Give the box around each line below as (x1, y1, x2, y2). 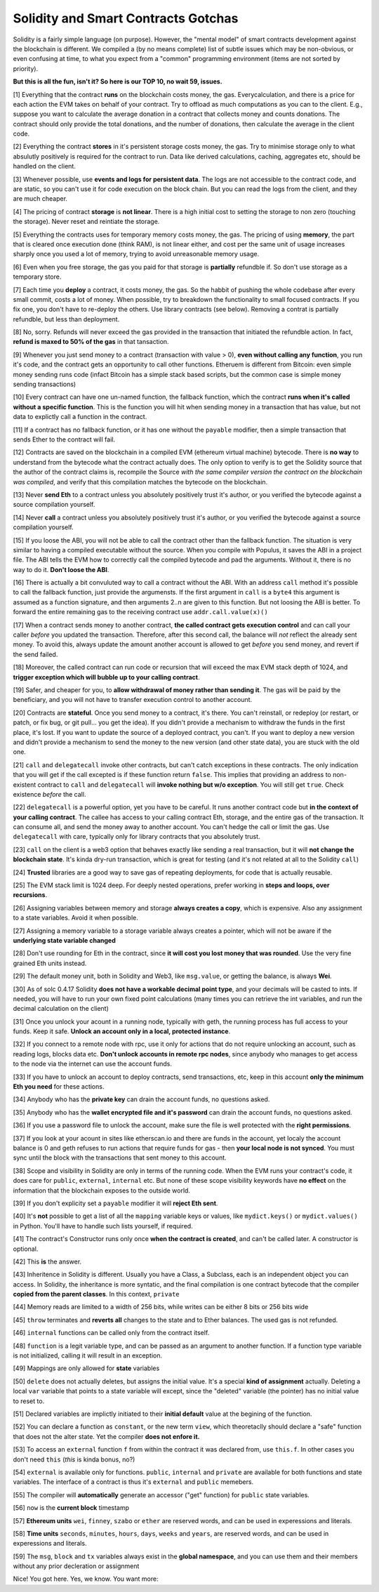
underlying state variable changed (13, 936, 116, 944)
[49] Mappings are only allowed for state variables (13, 1364, 160, 1372)
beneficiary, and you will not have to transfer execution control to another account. (13, 696, 253, 704)
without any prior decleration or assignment (13, 1562, 140, 1570)
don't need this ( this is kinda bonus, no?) (13, 1455, 135, 1464)
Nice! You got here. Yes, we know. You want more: (13, 1574, 159, 1583)
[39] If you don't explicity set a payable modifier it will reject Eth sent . (13, 1199, 218, 1207)
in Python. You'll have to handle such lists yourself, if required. (13, 1221, 193, 1230)
